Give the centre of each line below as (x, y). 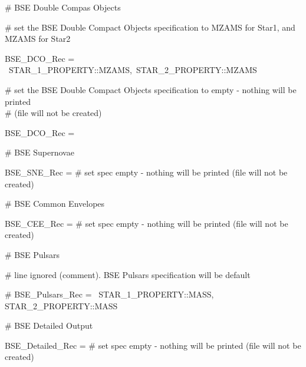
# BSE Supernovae (40, 152)
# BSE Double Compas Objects (63, 7)
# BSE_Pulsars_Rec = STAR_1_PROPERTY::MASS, (109, 294)
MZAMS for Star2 (38, 39)
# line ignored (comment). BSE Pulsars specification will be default (128, 274)
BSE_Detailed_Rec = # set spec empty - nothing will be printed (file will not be (153, 345)
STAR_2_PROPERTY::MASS (61, 305)
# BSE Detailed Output (49, 325)
